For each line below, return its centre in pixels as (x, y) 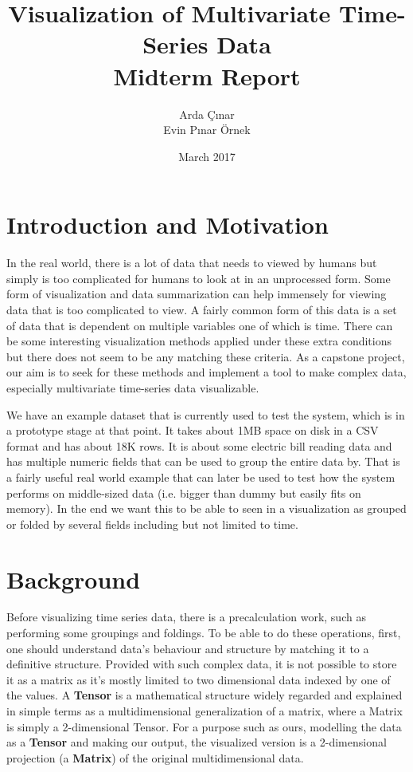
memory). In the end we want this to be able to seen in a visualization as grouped (206, 508)
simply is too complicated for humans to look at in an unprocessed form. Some (199, 278)
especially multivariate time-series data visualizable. (133, 387)
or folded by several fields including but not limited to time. (152, 524)
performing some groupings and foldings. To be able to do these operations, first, (204, 633)
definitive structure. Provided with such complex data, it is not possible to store (202, 664)
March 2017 (207, 156)
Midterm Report (207, 75)
